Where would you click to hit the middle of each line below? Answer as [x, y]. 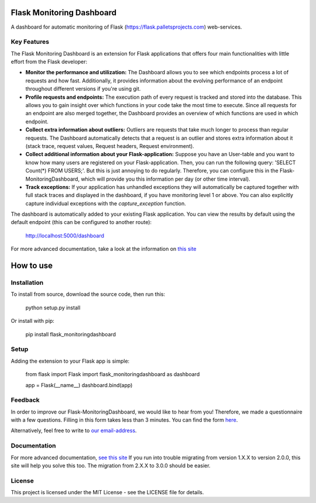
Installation [27, 282]
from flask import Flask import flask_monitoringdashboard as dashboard [113, 374]
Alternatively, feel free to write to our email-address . [74, 430]
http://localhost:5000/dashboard [65, 235]
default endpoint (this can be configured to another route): [81, 222]
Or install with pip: [33, 321]
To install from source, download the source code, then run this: [88, 294]
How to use [32, 266]
